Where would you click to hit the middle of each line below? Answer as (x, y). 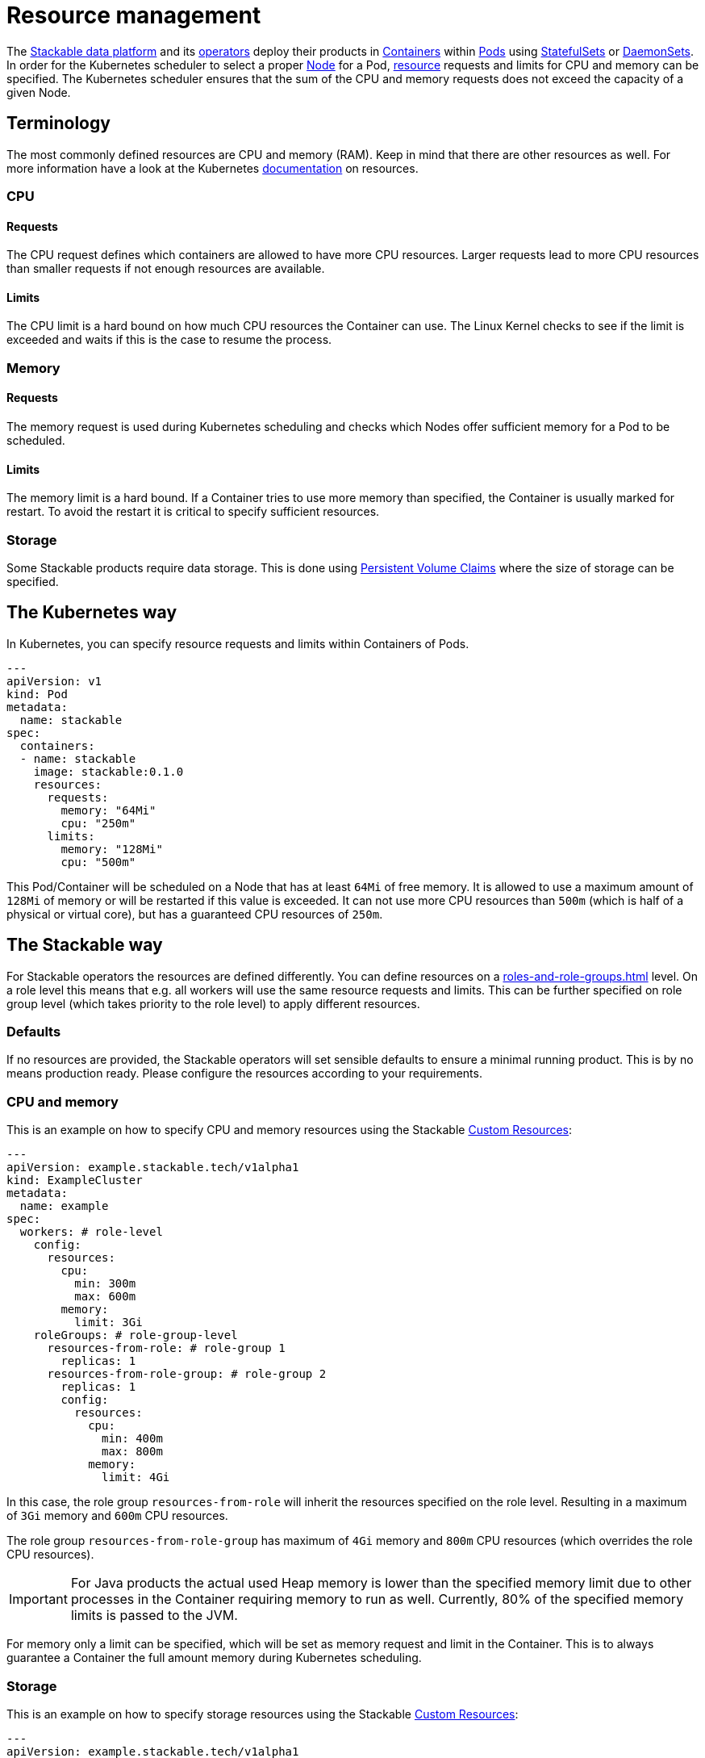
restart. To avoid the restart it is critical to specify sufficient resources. (193, 512)
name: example (64, 1206)
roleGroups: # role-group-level (136, 1335)
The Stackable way (85, 945)
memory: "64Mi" (108, 810)
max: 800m (132, 1452)
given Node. (39, 92)
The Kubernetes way (92, 613)
